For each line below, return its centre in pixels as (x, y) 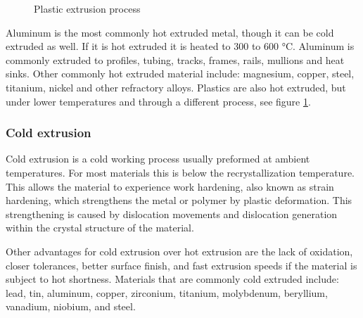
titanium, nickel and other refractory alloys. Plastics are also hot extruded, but (176, 87)
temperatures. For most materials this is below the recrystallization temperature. (180, 172)
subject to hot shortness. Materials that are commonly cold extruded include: (172, 279)
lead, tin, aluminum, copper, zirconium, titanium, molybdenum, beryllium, (167, 292)
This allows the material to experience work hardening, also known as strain (170, 186)
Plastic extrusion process (87, 8)
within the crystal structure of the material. (100, 228)
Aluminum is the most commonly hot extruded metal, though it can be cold (170, 32)
